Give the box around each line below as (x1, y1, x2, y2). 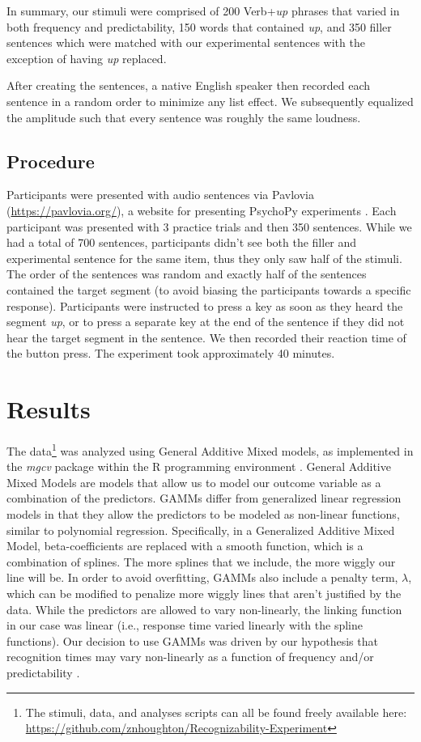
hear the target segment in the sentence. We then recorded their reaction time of (6, 329, 406, 346)
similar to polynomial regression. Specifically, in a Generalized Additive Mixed (6, 521, 395, 538)
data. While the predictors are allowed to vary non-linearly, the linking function (6, 600, 402, 617)
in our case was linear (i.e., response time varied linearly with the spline (6, 617, 364, 634)
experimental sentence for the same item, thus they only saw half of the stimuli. (6, 249, 402, 266)
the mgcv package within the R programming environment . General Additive (6, 458, 391, 475)
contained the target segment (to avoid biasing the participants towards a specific (6, 281, 411, 298)
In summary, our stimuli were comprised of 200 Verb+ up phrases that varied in (6, 2, 400, 19)
